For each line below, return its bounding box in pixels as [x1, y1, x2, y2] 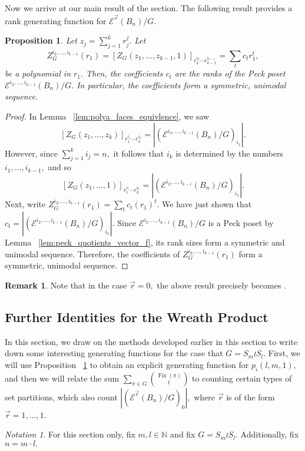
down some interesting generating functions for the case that [5, 347, 223, 359]
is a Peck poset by [208, 216, 274, 228]
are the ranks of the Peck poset [174, 67, 286, 79]
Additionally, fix [240, 428, 299, 440]
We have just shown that [162, 198, 252, 210]
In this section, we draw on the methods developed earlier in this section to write [5, 335, 298, 347]
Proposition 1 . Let [5, 34, 77, 47]
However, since [5, 147, 58, 159]
